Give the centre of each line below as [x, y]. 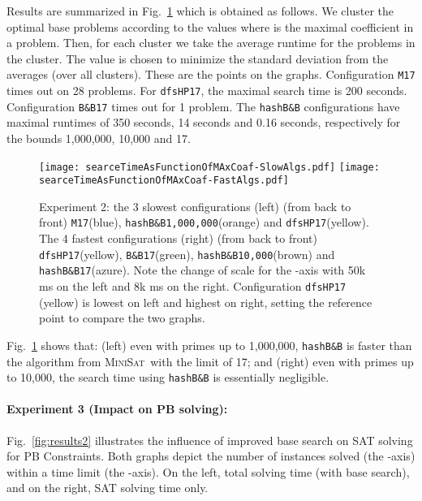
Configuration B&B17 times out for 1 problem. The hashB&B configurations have [203, 106]
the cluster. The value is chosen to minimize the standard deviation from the [198, 58]
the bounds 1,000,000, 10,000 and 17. [99, 138]
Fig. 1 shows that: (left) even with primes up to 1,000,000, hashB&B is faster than [209, 345]
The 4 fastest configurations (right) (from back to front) [179, 238]
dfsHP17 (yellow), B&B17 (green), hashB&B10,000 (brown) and [187, 254]
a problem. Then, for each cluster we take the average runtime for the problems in [211, 43]
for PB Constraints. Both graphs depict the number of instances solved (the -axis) [211, 456]
